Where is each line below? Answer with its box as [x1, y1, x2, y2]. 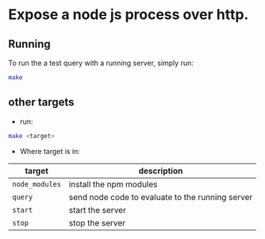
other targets [8, 95, 75, 109]
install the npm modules [68, 179, 158, 190]
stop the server [68, 217, 125, 228]
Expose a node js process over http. [8, 6, 249, 24]
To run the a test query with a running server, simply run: [8, 58, 194, 67]
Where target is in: [19, 146, 81, 156]
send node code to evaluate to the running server [68, 191, 253, 202]
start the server [68, 204, 127, 215]
